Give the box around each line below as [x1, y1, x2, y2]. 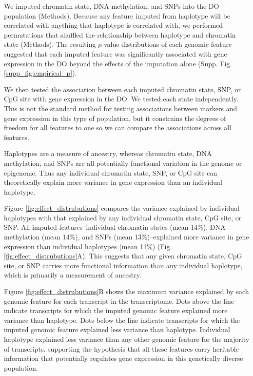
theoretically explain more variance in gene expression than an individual [4, 177, 222, 187]
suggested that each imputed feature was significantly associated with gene [4, 48, 227, 59]
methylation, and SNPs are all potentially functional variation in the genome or [4, 158, 242, 168]
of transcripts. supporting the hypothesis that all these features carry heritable [4, 343, 239, 354]
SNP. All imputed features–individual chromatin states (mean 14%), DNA [4, 222, 226, 232]
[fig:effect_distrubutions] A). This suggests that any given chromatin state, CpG [4, 251, 242, 261]
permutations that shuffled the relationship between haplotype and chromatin [4, 29, 236, 40]
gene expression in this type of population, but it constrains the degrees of [4, 113, 226, 123]
